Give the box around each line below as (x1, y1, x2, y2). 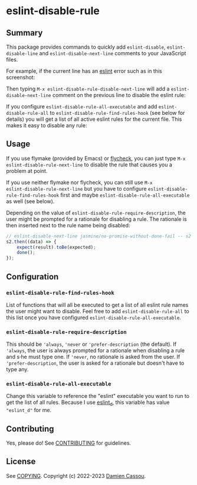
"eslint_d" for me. (6, 407, 52, 414)
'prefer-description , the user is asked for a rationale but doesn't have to (6, 359, 185, 367)
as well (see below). (6, 197, 55, 205)
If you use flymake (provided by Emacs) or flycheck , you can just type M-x (6, 155, 186, 162)
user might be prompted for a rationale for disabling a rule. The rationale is (6, 215, 187, 223)
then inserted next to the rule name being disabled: (6, 221, 130, 229)
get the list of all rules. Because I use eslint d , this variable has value (6, 399, 170, 407)
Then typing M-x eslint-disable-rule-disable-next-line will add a (6, 85, 170, 92)
